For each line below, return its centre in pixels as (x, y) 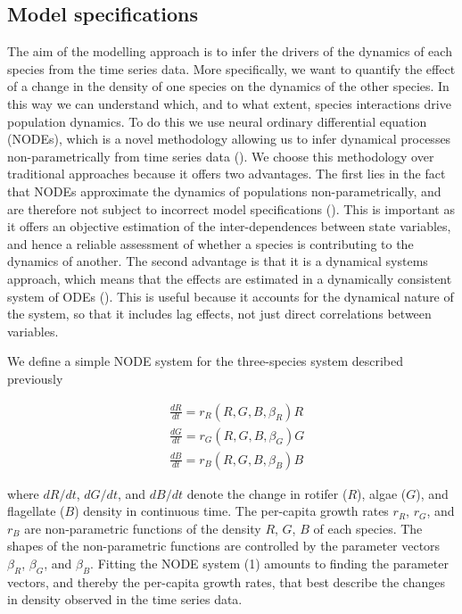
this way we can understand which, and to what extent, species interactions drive (229, 103)
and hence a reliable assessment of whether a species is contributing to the (210, 243)
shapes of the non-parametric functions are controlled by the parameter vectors (224, 546)
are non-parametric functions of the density (143, 528)
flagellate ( (36, 511)
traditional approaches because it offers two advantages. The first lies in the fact (227, 174)
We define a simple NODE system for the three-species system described (205, 361)
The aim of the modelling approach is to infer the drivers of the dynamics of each (230, 51)
